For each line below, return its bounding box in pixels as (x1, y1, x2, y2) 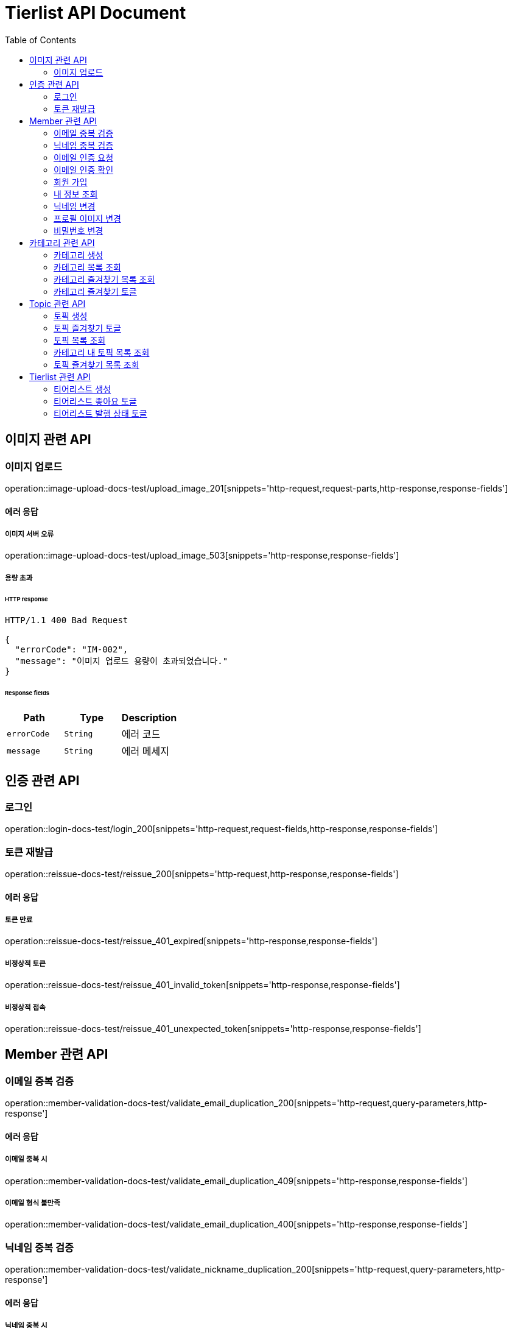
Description (121, 712, 177, 724)
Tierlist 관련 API (29, 371, 91, 382)
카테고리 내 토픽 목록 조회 (54, 347, 150, 358)
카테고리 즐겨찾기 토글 (54, 286, 137, 297)
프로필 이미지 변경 (54, 213, 121, 224)
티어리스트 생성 (54, 383, 111, 394)
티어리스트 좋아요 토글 (54, 395, 137, 406)
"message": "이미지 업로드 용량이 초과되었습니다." (15, 656, 228, 666)
